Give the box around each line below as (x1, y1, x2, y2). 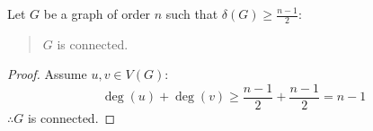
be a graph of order (43, 4, 151, 22)
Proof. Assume (7, 65, 87, 83)
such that (165, 4, 218, 22)
